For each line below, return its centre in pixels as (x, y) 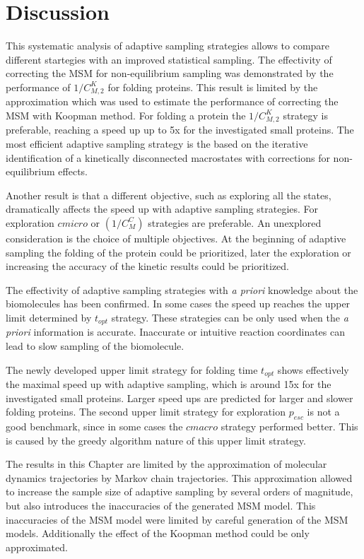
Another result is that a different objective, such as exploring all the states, (169, 195)
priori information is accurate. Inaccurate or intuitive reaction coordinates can (176, 332)
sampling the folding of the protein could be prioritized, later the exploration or (178, 252)
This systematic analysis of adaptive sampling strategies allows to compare (168, 46)
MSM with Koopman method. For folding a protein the (126, 115)
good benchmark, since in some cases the (94, 426)
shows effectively (313, 369)
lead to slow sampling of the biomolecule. (95, 345)
